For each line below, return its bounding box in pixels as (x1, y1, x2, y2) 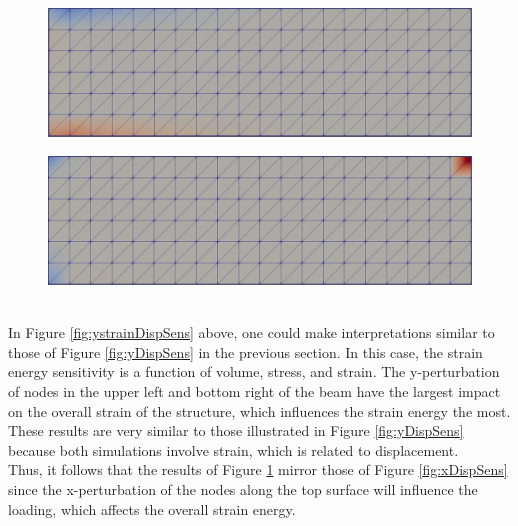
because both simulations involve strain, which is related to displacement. (8, 439, 459, 460)
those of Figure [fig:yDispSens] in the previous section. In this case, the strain (8, 341, 483, 362)
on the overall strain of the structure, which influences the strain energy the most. (8, 400, 511, 421)
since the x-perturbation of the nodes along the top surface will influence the (8, 478, 478, 499)
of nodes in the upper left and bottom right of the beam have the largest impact (8, 380, 501, 401)
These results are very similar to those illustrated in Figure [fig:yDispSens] (8, 420, 464, 441)
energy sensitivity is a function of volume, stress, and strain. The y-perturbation (8, 361, 500, 382)
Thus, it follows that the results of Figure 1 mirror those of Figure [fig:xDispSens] (8, 459, 508, 480)
